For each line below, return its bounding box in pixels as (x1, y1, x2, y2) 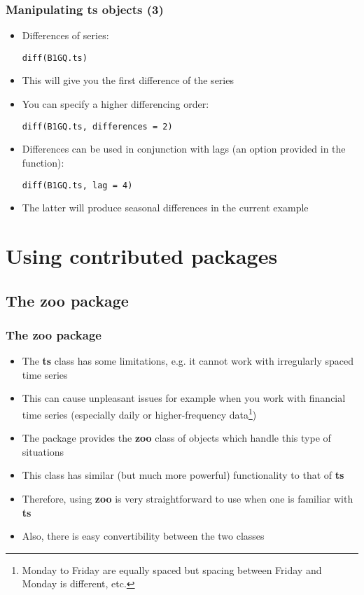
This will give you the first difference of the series (22, 73, 234, 87)
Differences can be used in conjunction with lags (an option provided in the (22, 141, 346, 156)
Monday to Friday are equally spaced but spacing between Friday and (22, 562, 322, 577)
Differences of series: (22, 28, 109, 43)
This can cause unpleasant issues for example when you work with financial (22, 391, 346, 405)
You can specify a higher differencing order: (22, 97, 209, 111)
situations (22, 444, 64, 458)
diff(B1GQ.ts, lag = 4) (22, 180, 133, 190)
